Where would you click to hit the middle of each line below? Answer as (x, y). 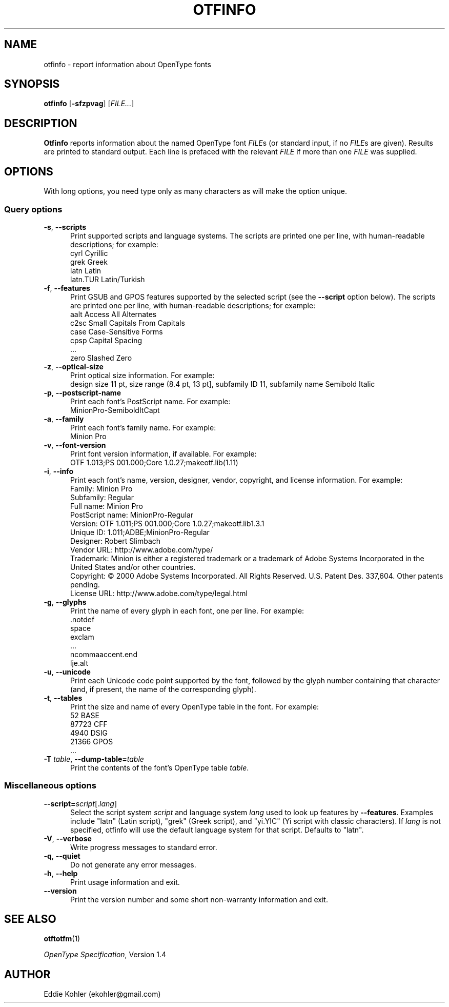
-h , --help (61, 873)
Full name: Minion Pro (107, 506)
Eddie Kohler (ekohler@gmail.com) (102, 994)
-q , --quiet (62, 856)
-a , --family (64, 419)
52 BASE (85, 715)
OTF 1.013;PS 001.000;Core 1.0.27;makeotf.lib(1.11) (154, 462)
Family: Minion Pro (101, 488)
